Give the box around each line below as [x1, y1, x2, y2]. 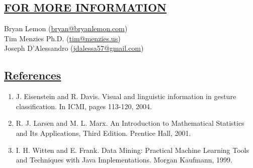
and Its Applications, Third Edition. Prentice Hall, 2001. [16, 127, 191, 138]
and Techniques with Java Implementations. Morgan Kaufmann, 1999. [16, 154, 232, 165]
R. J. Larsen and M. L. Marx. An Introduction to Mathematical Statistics [16, 118, 244, 128]
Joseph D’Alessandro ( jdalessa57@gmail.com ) [4, 43, 144, 53]
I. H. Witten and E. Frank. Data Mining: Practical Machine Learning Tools [16, 144, 249, 155]
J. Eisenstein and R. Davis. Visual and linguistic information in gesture [16, 91, 236, 102]
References [4, 67, 61, 83]
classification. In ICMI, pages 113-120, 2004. [16, 101, 152, 111]
